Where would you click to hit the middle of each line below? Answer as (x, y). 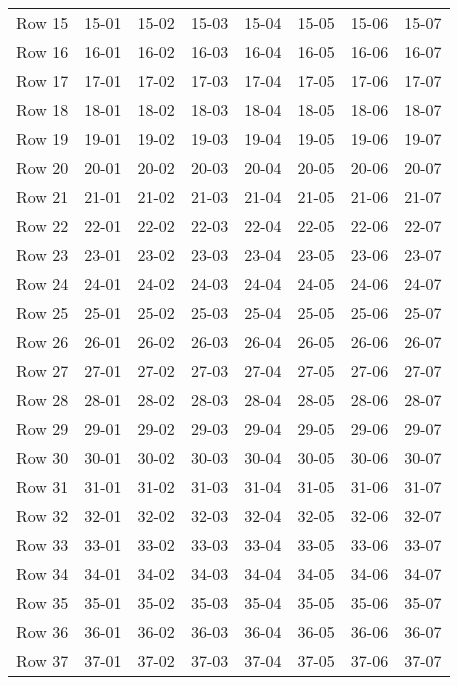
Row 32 (42, 515)
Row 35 (42, 602)
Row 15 (42, 22)
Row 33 (42, 544)
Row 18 (42, 109)
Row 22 (42, 225)
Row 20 (42, 167)
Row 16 (42, 51)
